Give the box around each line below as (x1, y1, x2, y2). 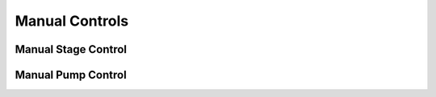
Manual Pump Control (15, 68, 127, 82)
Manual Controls (15, 12, 129, 30)
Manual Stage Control (15, 42, 128, 56)
